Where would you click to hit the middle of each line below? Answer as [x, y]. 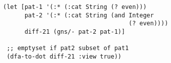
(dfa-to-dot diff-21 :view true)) [64, 56]
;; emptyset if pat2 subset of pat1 [68, 48]
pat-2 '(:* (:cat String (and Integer [89, 15]
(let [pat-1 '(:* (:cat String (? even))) [75, 7]
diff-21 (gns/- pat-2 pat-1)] [75, 31]
